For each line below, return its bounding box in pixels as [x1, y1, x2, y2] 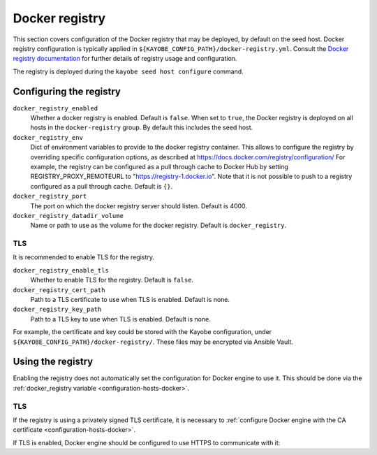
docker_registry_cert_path [13, 286, 105, 294]
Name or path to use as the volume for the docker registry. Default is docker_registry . [30, 221, 287, 230]
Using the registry [13, 356, 94, 368]
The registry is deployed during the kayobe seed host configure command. [13, 67, 244, 75]
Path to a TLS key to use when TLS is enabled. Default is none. [30, 315, 211, 323]
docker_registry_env [13, 133, 84, 141]
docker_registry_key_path [13, 305, 102, 314]
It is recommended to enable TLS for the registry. [13, 253, 155, 261]
